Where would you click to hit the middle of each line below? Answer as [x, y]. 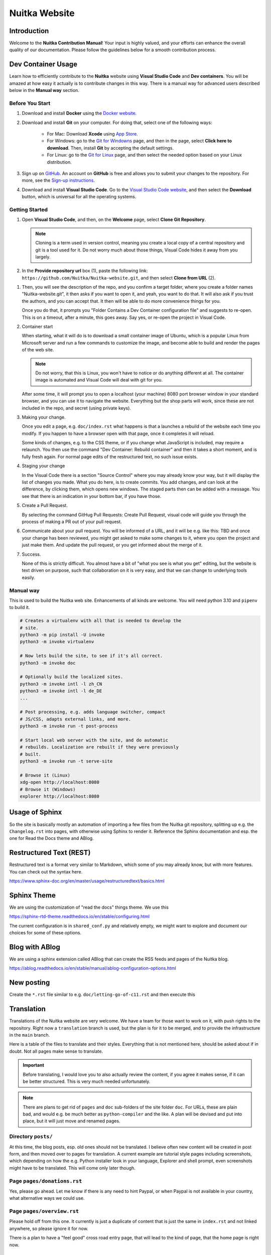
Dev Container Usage [43, 65]
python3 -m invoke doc [48, 663]
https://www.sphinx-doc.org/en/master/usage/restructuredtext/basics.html [87, 881]
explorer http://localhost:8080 [60, 796]
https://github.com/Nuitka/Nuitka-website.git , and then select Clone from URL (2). [119, 278]
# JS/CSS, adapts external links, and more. [76, 719]
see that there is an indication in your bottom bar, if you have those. [92, 496]
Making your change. [44, 417]
